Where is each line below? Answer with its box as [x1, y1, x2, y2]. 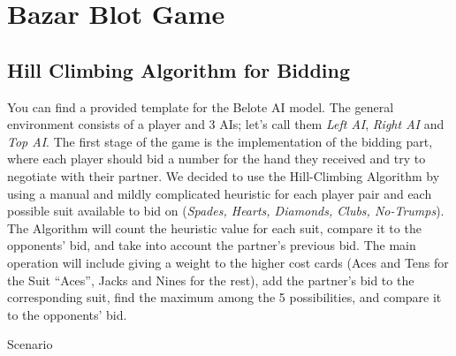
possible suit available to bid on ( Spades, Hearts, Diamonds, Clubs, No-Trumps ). [7, 201, 445, 220]
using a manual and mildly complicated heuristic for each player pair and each [7, 184, 432, 202]
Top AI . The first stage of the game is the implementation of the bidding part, [7, 132, 433, 150]
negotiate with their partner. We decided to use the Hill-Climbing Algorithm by [7, 166, 440, 185]
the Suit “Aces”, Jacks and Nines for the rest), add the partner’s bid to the [7, 270, 414, 289]
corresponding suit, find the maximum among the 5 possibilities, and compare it [7, 288, 442, 307]
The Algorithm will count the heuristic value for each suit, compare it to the [7, 218, 422, 237]
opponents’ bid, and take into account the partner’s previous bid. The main [7, 236, 416, 254]
